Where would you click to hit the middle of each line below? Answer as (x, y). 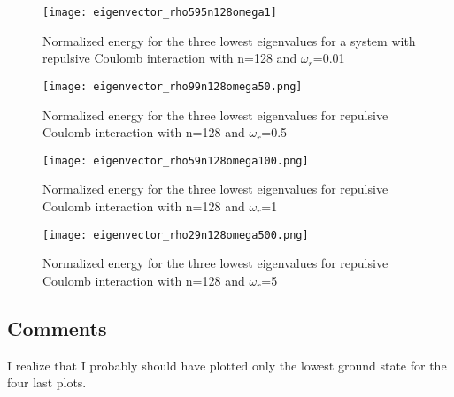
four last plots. (47, 382)
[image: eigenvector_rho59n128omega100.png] (176, 160)
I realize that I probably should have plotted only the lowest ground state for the (227, 365)
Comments (57, 328)
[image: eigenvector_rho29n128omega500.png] (176, 235)
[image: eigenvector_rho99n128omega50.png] (173, 86)
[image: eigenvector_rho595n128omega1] (160, 12)
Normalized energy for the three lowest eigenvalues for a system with (229, 40)
